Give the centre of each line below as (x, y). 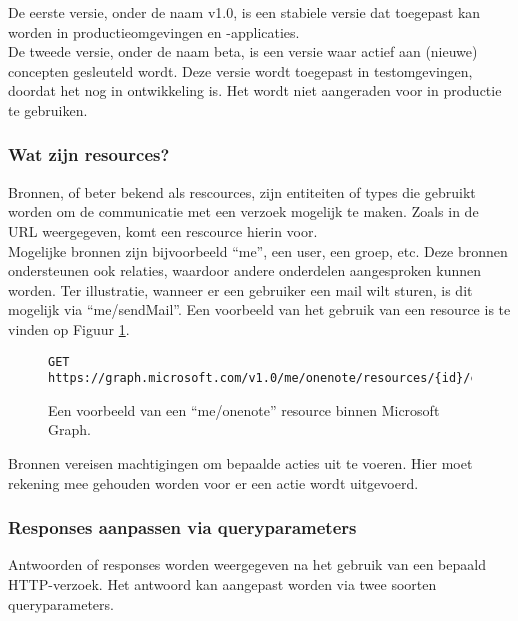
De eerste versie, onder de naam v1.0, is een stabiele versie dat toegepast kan (244, 12)
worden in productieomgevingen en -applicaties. (154, 31)
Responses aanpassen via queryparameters (182, 527)
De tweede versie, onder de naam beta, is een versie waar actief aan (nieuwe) (243, 51)
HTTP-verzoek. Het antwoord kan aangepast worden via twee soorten (222, 584)
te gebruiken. (48, 109)
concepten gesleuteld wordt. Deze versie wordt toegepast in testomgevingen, (240, 70)
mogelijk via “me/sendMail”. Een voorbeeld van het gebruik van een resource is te (259, 309)
